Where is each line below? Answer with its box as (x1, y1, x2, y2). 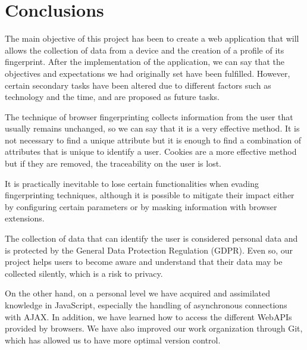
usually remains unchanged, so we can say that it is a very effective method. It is (5, 122, 300, 135)
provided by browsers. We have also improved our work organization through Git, (5, 322, 303, 335)
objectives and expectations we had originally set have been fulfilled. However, (5, 67, 290, 79)
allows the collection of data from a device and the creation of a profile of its (5, 43, 284, 56)
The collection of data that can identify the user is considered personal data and (5, 232, 298, 245)
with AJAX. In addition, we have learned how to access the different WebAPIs (5, 310, 292, 323)
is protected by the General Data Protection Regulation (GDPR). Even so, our (5, 243, 293, 256)
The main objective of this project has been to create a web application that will (5, 32, 299, 45)
